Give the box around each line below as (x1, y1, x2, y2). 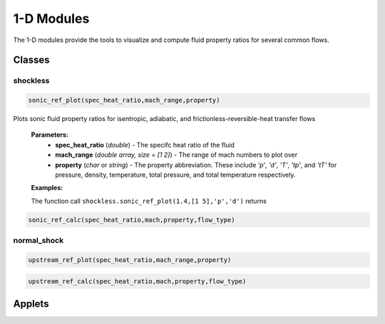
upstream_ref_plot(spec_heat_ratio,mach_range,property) (28, 256, 232, 263)
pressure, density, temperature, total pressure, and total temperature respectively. (55, 171, 296, 179)
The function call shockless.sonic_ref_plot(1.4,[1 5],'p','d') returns (31, 197, 267, 205)
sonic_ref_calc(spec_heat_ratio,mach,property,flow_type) (28, 216, 235, 224)
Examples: (31, 184, 63, 192)
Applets (13, 298, 49, 310)
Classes (13, 54, 50, 66)
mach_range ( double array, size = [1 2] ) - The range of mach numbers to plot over (55, 150, 298, 160)
